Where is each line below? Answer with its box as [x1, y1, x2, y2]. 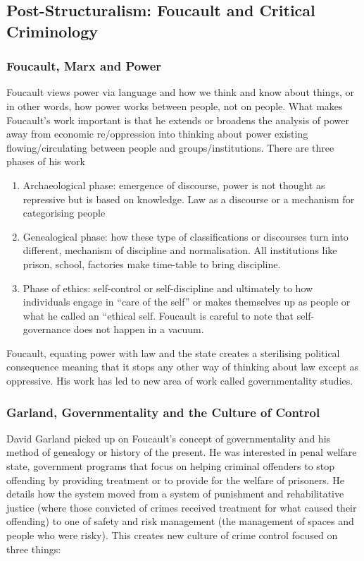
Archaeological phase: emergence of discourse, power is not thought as [23, 177, 325, 192]
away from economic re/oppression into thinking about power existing [6, 126, 308, 141]
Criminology [6, 20, 99, 42]
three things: [6, 541, 61, 556]
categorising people [23, 205, 106, 220]
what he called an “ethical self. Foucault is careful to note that [23, 308, 294, 322]
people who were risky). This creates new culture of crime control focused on [6, 528, 338, 543]
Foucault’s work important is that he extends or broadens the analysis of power [6, 112, 349, 127]
